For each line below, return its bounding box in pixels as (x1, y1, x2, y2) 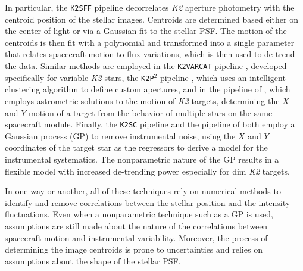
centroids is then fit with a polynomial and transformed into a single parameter (5, 36, 295, 48)
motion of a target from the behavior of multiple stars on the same (29, 106, 273, 119)
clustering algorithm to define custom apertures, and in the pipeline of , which (5, 83, 290, 95)
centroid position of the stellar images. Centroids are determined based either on (5, 13, 298, 25)
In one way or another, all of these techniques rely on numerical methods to (5, 185, 281, 197)
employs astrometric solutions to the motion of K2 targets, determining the (5, 94, 280, 107)
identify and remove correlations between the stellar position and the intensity (5, 196, 290, 208)
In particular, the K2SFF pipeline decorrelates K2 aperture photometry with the (5, 1, 295, 13)
